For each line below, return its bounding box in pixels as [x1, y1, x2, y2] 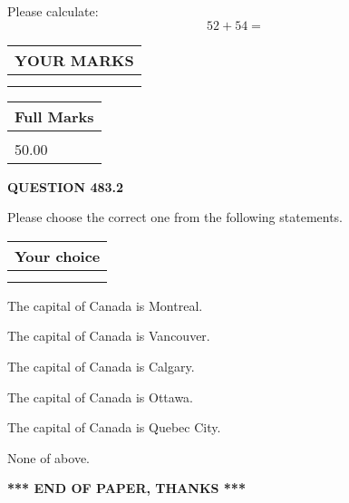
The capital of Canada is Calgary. [7, 356, 195, 375]
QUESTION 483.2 [7, 177, 124, 196]
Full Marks [15, 105, 94, 127]
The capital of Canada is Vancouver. [7, 326, 210, 345]
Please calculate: [7, 2, 99, 20]
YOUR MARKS [15, 49, 134, 71]
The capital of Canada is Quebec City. [7, 418, 221, 437]
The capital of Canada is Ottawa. [7, 387, 194, 406]
